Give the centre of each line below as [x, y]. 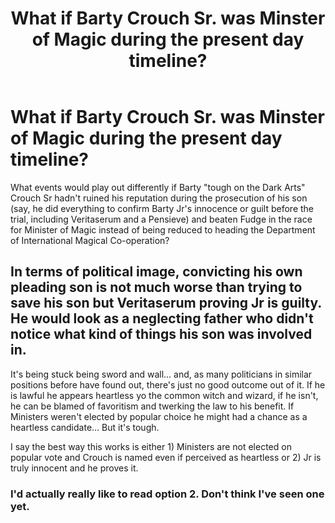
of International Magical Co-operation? [90, 240]
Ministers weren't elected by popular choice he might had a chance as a [159, 416]
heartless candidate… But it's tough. [85, 427]
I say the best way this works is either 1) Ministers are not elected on [151, 446]
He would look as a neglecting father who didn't [162, 318]
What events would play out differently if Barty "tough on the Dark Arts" [158, 187]
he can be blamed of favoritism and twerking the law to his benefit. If [152, 406]
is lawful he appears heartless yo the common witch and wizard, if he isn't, [164, 395]
